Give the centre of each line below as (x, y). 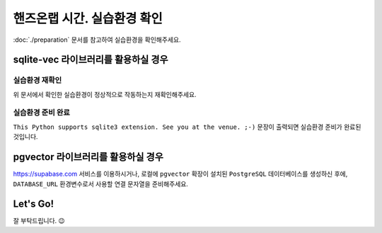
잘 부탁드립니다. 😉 (39, 221)
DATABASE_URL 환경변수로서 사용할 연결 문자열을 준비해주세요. (101, 183)
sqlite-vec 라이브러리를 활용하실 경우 (91, 60)
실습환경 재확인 (37, 80)
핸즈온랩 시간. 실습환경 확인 (88, 18)
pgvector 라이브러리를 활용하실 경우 (88, 157)
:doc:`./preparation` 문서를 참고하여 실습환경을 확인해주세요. (97, 40)
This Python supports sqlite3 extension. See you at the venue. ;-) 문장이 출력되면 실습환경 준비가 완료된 (187, 127)
